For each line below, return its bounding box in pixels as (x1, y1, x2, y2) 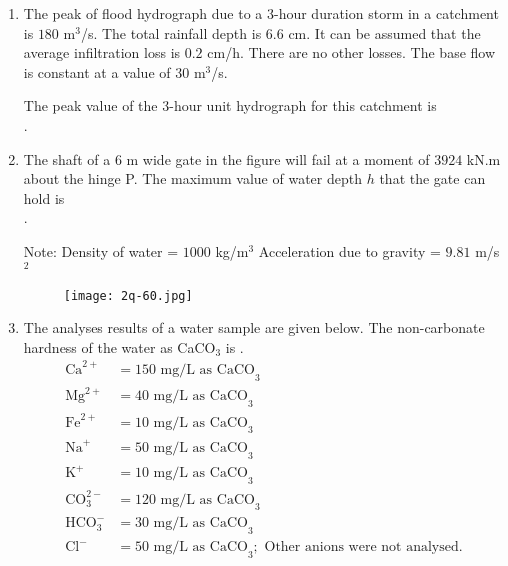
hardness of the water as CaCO (23, 336, 216, 357)
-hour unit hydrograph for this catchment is (169, 95, 437, 116)
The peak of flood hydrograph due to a (23, 3, 263, 23)
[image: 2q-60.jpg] (63, 288, 193, 303)
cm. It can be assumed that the (288, 22, 481, 43)
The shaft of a (23, 148, 111, 169)
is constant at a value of (23, 61, 171, 82)
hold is (23, 187, 65, 208)
